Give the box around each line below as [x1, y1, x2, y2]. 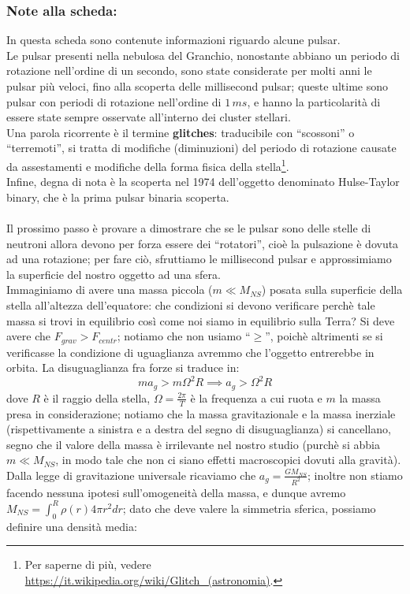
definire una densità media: [6, 518, 137, 534]
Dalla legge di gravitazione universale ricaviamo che [6, 466, 256, 483]
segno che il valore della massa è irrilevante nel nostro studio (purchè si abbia [6, 436, 380, 452]
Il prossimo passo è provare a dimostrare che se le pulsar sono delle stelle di [6, 220, 371, 236]
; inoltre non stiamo [307, 466, 403, 483]
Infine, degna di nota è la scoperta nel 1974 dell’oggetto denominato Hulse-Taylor [6, 173, 400, 190]
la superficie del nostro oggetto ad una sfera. [6, 265, 221, 282]
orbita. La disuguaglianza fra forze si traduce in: [6, 359, 240, 376]
